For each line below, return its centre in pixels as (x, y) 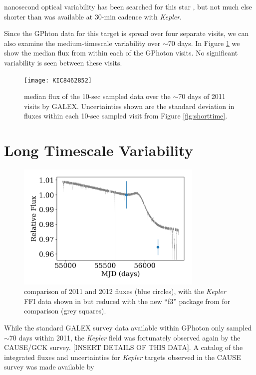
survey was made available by (49, 367)
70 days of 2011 (202, 96)
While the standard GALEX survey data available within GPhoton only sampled (128, 327)
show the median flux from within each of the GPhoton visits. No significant (121, 53)
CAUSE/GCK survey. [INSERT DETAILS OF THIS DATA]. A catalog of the (124, 347)
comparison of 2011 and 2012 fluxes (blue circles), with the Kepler (125, 291)
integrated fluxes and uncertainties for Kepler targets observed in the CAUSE (123, 357)
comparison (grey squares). (65, 311)
